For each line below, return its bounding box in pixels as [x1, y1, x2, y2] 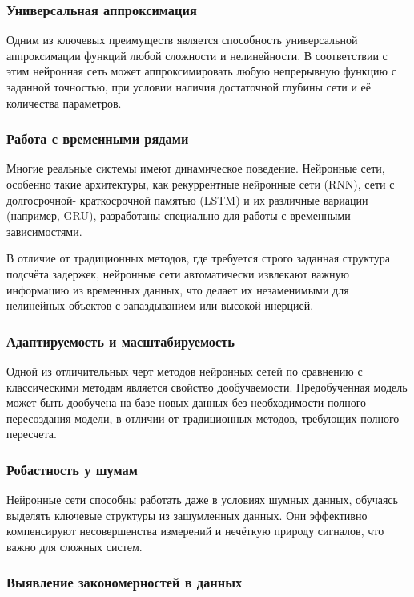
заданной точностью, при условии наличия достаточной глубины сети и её [6, 79, 371, 95]
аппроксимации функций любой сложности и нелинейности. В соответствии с [6, 47, 388, 63]
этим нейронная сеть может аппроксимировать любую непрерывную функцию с [6, 63, 396, 79]
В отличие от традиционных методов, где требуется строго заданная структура [6, 250, 390, 266]
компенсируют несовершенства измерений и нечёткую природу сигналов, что [6, 522, 384, 539]
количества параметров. [6, 94, 122, 111]
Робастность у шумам [6, 459, 138, 479]
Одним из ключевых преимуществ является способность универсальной [6, 31, 358, 48]
